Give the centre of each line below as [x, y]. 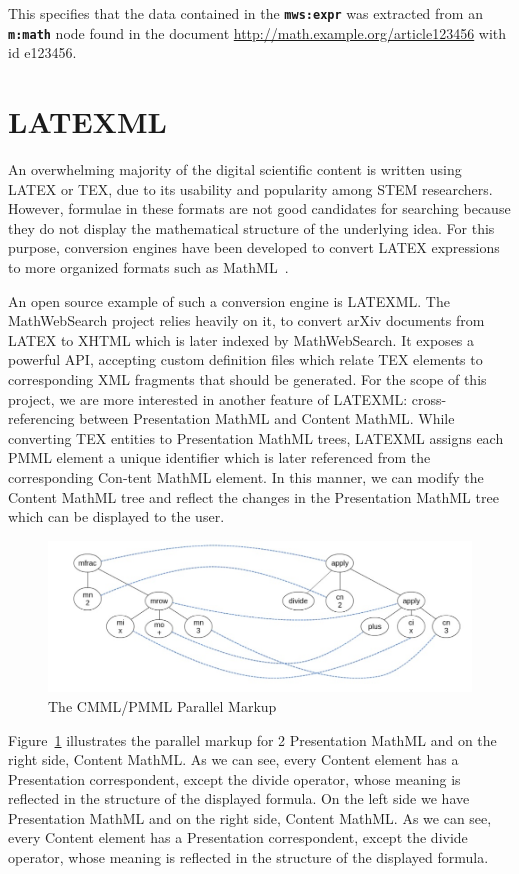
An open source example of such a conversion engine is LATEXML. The [229, 300]
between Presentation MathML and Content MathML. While [267, 418]
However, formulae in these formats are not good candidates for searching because [259, 208]
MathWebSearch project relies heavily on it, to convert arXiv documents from [246, 320]
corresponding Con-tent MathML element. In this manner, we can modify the [246, 476]
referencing [41, 418]
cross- [429, 398]
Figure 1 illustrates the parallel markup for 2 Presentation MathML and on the [252, 739]
